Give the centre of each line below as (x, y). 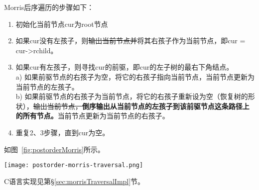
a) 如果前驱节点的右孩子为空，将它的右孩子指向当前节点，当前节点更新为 (135, 76)
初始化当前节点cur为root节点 (62, 24)
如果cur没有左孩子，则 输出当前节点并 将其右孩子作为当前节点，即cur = (130, 41)
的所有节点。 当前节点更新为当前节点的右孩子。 (92, 116)
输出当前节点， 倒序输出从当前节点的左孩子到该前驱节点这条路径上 (141, 106)
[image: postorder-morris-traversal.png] (74, 165)
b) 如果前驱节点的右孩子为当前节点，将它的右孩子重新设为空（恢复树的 (132, 96)
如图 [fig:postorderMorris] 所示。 (54, 149)
